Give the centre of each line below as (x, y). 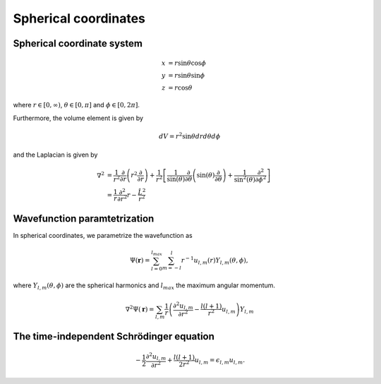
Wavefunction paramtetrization (84, 219)
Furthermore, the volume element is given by (78, 118)
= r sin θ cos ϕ (187, 63)
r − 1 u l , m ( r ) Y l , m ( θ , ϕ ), (214, 260)
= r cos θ (180, 88)
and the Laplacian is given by (55, 155)
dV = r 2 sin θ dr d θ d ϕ (190, 136)
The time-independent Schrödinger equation (114, 336)
